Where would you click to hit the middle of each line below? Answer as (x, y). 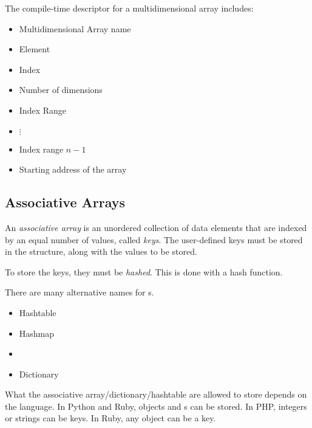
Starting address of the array (73, 169)
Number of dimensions (61, 90)
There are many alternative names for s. (80, 292)
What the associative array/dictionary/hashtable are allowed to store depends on (156, 394)
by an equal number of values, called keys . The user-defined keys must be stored (154, 239)
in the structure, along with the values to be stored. (101, 251)
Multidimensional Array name (75, 28)
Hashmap (37, 333)
